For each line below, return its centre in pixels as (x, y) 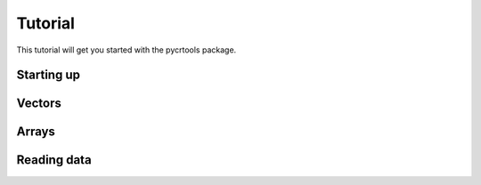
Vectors (39, 104)
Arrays (36, 132)
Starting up (48, 75)
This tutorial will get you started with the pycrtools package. (126, 50)
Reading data (54, 160)
